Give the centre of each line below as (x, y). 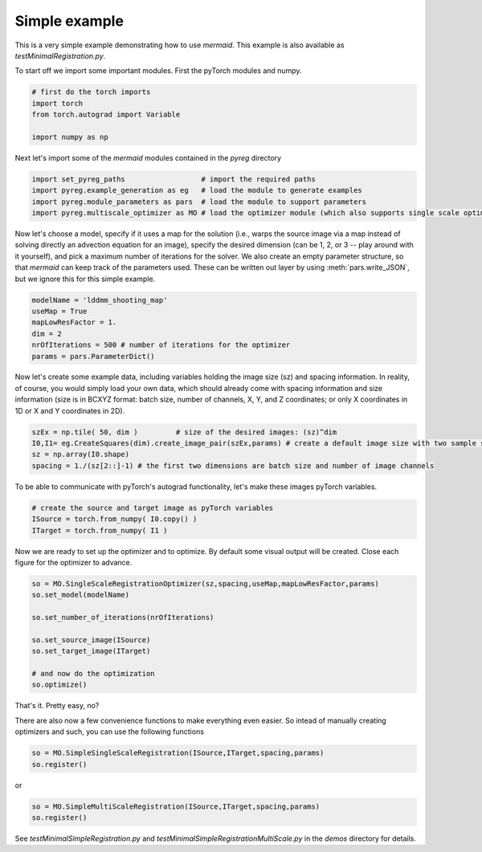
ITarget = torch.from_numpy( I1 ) (100, 530)
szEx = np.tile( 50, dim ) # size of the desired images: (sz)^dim (184, 432)
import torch (57, 103)
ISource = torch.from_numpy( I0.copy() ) (114, 519)
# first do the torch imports (91, 92)
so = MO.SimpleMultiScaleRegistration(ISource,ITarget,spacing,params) (176, 806)
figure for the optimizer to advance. (74, 562)
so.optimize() (59, 685)
